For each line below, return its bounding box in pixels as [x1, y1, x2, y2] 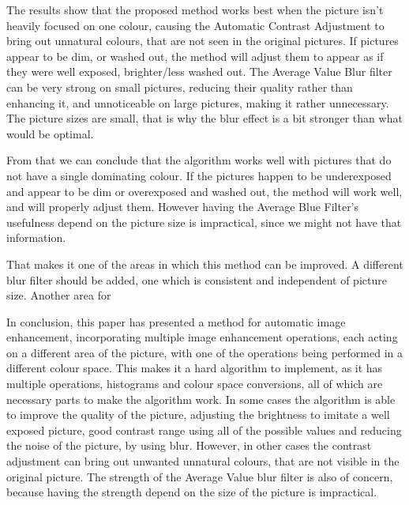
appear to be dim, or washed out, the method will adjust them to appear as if [6, 47, 384, 64]
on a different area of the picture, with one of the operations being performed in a [6, 344, 403, 360]
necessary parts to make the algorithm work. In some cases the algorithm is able [6, 390, 396, 407]
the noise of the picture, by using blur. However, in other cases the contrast [6, 437, 372, 454]
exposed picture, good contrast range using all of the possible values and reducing [6, 421, 402, 438]
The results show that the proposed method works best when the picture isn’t [6, 2, 384, 17]
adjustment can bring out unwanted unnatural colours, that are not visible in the [6, 453, 400, 469]
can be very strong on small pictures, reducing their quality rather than [6, 78, 353, 95]
